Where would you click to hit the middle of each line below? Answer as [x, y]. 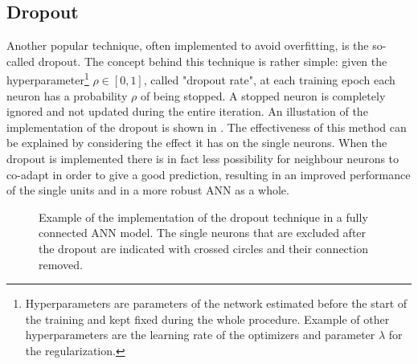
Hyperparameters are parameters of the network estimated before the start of [216, 303]
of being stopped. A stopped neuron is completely [263, 95]
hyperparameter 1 [48, 79]
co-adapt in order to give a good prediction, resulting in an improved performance [209, 174]
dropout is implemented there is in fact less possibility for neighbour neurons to [203, 159]
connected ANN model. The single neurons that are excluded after [203, 233]
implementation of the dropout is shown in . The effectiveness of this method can [207, 127]
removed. [61, 264]
